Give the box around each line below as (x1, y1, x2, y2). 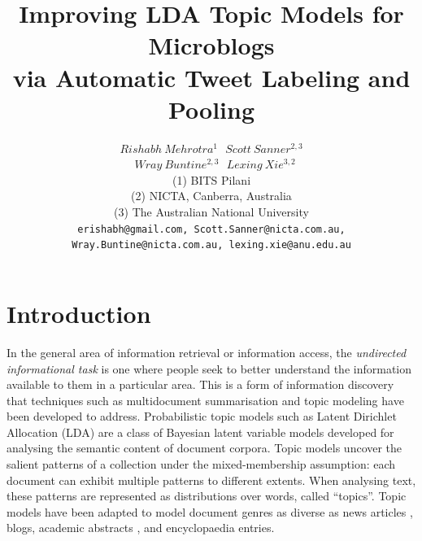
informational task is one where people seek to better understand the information (7, 360, 411, 377)
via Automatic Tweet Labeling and (12, 60, 411, 94)
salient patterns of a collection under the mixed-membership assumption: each (7, 456, 396, 473)
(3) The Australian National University (114, 203, 309, 220)
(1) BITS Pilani (172, 171, 251, 188)
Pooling (167, 92, 255, 125)
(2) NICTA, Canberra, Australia (131, 187, 292, 204)
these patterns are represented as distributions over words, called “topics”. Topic (7, 487, 407, 504)
